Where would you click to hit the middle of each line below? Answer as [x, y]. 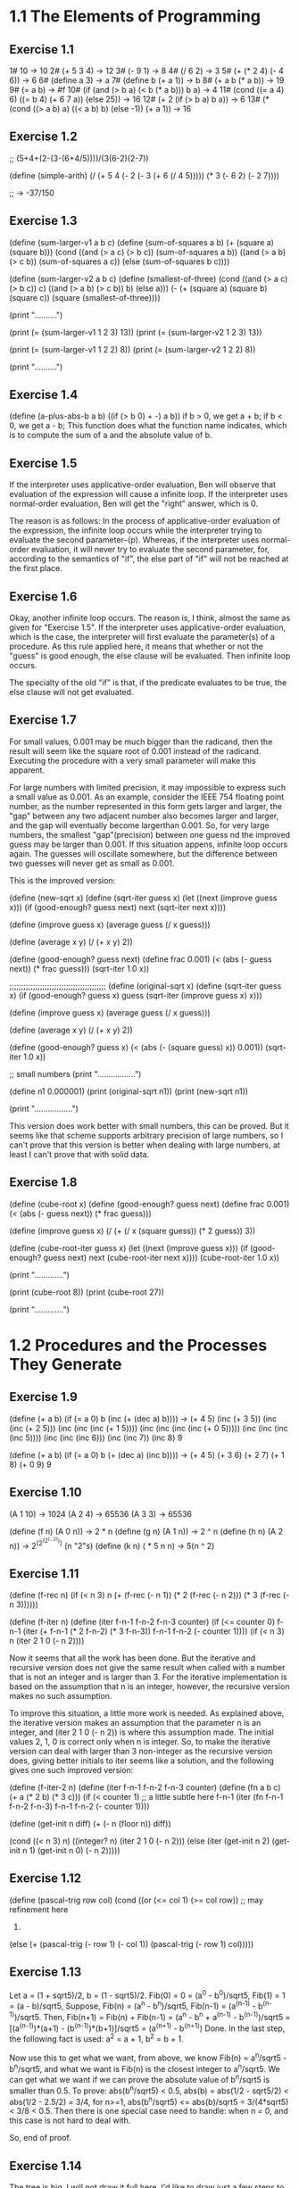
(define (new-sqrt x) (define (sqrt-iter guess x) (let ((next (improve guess [143, 898]
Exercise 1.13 [46, 1973]
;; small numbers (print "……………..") [75, 1073]
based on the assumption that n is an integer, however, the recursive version [149, 1687]
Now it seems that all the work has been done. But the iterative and [133, 1658]
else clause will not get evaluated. [71, 692]
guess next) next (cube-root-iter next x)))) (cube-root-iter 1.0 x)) [161, 1257]
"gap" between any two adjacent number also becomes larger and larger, [144, 816]
